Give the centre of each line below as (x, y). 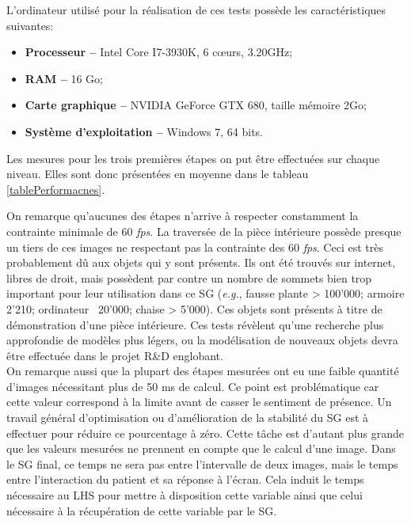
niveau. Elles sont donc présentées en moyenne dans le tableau (158, 174)
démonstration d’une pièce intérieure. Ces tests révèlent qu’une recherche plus (195, 324)
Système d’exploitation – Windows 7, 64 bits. (144, 131)
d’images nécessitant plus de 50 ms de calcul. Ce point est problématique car (193, 386)
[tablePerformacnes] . (56, 189)
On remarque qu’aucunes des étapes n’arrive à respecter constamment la (183, 216)
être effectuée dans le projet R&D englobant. (115, 355)
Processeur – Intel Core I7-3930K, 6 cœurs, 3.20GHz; (159, 52)
